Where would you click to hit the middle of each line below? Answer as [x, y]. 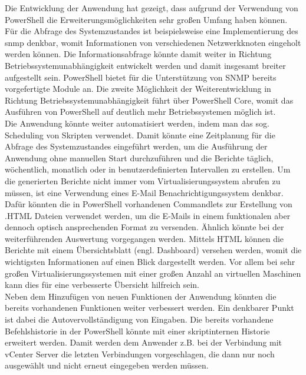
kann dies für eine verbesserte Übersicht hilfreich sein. [102, 285]
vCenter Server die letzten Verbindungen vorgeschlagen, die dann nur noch [140, 354]
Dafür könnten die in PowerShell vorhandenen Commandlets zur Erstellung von [149, 204]
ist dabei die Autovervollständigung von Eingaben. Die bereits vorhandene [139, 319]
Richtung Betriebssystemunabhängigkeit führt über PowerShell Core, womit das [149, 100]
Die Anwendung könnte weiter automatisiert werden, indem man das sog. [137, 123]
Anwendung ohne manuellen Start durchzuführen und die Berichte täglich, [139, 157]
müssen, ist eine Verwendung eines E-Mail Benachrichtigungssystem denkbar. [144, 192]
